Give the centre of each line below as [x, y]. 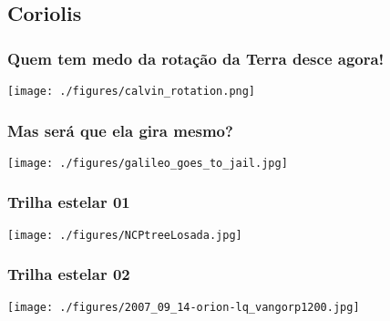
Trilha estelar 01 [69, 202]
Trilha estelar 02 [69, 274]
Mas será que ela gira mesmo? [120, 130]
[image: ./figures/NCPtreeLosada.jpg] [125, 235]
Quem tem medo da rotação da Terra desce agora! [196, 58]
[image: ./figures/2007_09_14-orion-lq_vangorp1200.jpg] [184, 307]
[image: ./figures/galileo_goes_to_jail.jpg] [148, 163]
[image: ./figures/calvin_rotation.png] [132, 91]
